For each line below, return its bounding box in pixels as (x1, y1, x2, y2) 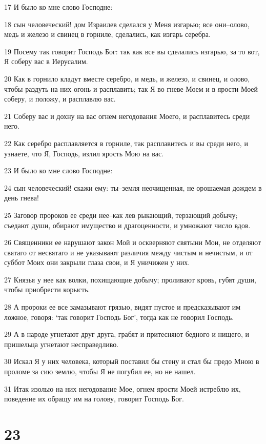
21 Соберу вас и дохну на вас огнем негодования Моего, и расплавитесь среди (4, 110, 250, 121)
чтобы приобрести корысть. (4, 284, 90, 295)
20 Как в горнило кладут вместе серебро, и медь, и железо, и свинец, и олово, (4, 73, 250, 84)
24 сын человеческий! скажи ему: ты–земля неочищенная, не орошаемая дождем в (4, 182, 262, 193)
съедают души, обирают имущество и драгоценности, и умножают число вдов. (4, 219, 251, 230)
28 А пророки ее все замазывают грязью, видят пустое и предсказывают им (4, 301, 241, 312)
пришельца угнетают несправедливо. (4, 338, 119, 349)
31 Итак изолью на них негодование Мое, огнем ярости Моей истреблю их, (4, 383, 241, 394)
